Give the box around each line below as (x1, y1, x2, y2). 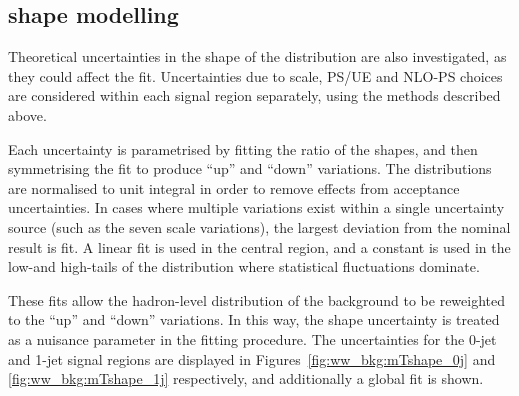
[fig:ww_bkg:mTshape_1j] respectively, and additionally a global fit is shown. (8, 368, 484, 389)
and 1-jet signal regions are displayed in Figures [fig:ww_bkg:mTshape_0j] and (8, 348, 496, 369)
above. (8, 104, 47, 125)
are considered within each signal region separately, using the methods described (8, 85, 501, 106)
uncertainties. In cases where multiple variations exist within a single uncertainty (8, 197, 505, 218)
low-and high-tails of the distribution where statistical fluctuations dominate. (8, 256, 480, 277)
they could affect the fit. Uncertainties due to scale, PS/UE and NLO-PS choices (8, 65, 503, 86)
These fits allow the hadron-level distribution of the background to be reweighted (8, 289, 506, 310)
